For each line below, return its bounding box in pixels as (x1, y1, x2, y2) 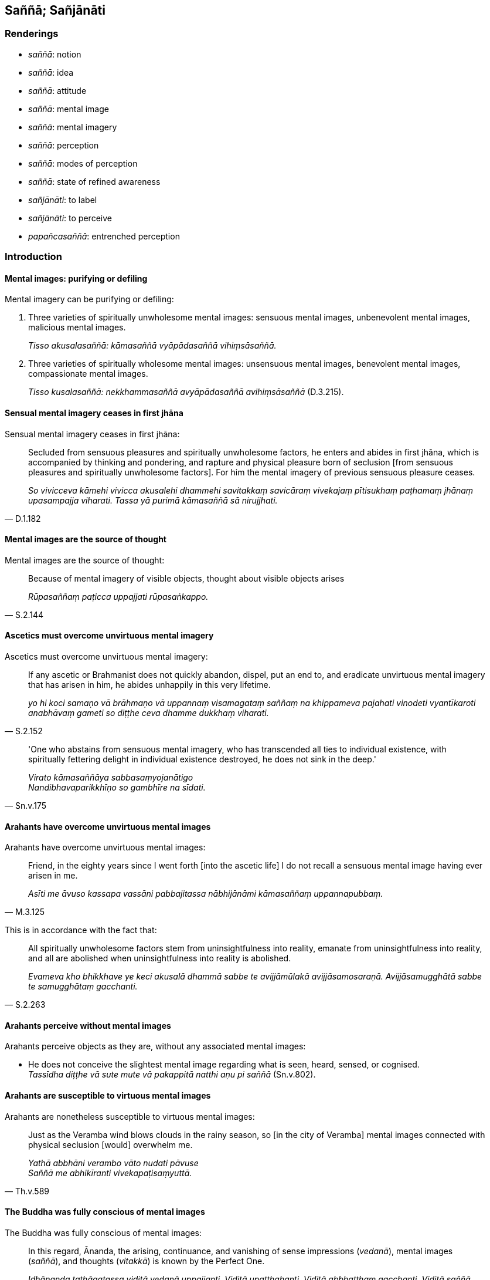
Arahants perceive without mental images (5, 1020, 171, 1031)
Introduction (5, 251, 62, 263)
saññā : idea (28, 67, 74, 77)
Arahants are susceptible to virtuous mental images (5, 1090, 211, 1101)
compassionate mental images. (28, 369, 148, 379)
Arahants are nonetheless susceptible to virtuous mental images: (5, 1111, 255, 1122)
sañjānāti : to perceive (28, 212, 112, 223)
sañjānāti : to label (28, 194, 97, 205)
